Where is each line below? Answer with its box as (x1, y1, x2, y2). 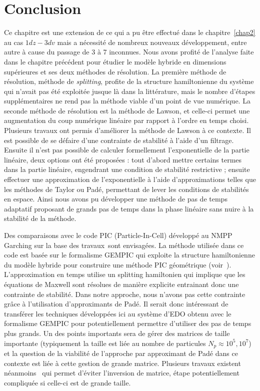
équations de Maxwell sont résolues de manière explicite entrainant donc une (4, 278, 239, 289)
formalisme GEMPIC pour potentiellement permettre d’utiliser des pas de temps (4, 318, 251, 328)
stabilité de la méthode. (4, 213, 76, 223)
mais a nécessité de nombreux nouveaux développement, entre (57, 36, 247, 47)
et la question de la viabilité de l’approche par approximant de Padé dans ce (4, 347, 238, 358)
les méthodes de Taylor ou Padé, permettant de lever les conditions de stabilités (4, 183, 249, 194)
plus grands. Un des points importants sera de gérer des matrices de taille (4, 327, 230, 338)
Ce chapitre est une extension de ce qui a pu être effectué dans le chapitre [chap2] (4, 27, 255, 37)
